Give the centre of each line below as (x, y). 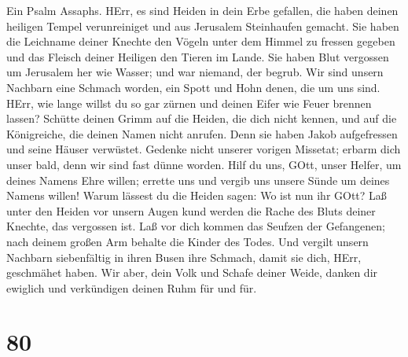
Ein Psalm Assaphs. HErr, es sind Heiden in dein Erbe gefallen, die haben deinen (202, 10)
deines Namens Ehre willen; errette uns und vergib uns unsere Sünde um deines (198, 180)
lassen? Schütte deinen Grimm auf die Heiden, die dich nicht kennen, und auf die (202, 118)
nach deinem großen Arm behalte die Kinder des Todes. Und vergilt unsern (187, 241)
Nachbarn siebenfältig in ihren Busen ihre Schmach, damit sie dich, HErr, (184, 257)
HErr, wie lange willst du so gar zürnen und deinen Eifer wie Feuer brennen (189, 103)
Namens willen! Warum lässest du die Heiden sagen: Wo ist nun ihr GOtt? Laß (197, 195)
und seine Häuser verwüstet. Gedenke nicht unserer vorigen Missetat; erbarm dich (204, 149)
